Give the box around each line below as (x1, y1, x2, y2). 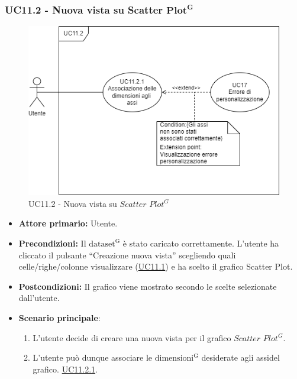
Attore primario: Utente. (18, 217, 118, 229)
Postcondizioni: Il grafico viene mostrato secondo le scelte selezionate (18, 280, 277, 292)
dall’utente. (18, 291, 60, 304)
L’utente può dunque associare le (33, 351, 153, 364)
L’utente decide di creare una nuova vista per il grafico (33, 331, 231, 344)
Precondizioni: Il (18, 237, 86, 249)
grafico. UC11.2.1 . (33, 362, 98, 375)
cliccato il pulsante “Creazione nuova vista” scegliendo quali (18, 248, 236, 261)
